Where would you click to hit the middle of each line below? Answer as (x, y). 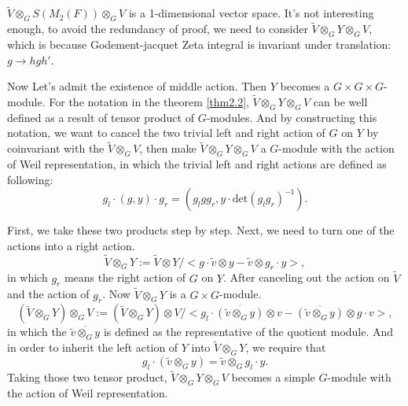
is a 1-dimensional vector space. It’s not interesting (251, 13)
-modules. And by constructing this (292, 117)
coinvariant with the (56, 148)
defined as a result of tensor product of (101, 117)
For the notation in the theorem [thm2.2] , (149, 102)
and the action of (48, 294)
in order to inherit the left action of (93, 347)
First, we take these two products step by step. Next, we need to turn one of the (201, 230)
